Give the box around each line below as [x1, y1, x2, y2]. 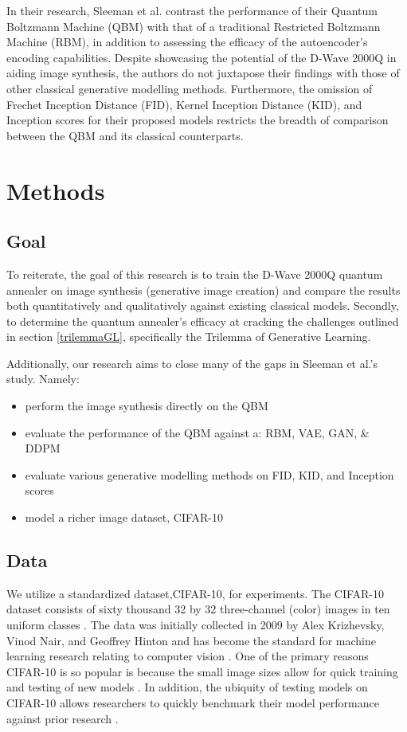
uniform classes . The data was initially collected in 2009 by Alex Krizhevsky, [6, 617, 385, 633]
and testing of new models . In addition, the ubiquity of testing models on [6, 679, 368, 695]
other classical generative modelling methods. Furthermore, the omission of [6, 80, 373, 96]
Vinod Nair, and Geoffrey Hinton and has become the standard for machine [6, 632, 376, 648]
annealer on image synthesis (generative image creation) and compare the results [6, 281, 401, 298]
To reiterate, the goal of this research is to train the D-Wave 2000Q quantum [6, 265, 383, 282]
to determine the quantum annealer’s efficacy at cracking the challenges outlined [6, 312, 399, 329]
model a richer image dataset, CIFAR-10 [25, 509, 224, 526]
